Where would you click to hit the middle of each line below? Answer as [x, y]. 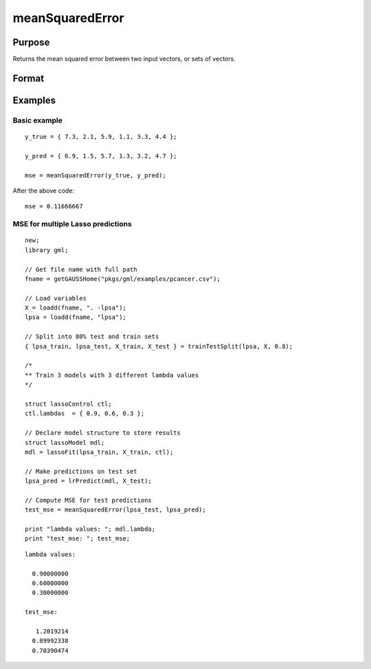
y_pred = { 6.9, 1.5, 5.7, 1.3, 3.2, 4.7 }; [101, 156]
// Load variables [56, 298]
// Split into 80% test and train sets [92, 337]
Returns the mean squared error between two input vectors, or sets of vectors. [124, 59]
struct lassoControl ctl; [69, 404]
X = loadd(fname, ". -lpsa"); [76, 308]
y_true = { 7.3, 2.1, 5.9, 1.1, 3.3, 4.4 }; [101, 137]
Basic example [38, 120]
